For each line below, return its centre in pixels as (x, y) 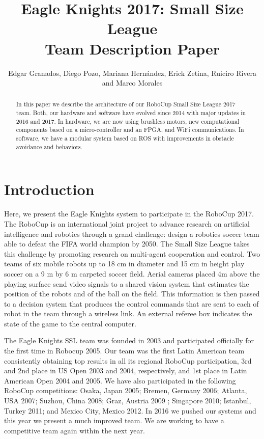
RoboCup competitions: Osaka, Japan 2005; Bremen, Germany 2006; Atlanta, (126, 390)
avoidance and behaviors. (49, 146)
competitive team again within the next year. (75, 430)
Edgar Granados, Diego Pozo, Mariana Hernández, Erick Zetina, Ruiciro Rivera (132, 73)
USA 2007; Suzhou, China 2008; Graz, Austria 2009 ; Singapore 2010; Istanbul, (128, 401)
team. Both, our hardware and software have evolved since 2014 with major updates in (131, 113)
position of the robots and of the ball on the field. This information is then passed (132, 294)
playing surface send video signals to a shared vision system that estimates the (127, 283)
